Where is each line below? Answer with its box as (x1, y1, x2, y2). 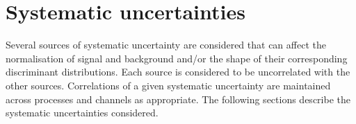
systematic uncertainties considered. (6, 105, 159, 120)
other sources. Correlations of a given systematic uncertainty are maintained (6, 78, 331, 92)
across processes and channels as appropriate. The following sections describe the (6, 91, 350, 106)
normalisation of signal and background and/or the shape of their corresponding (6, 51, 348, 65)
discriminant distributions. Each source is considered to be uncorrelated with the (6, 64, 350, 79)
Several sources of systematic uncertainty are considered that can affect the (6, 37, 326, 52)
